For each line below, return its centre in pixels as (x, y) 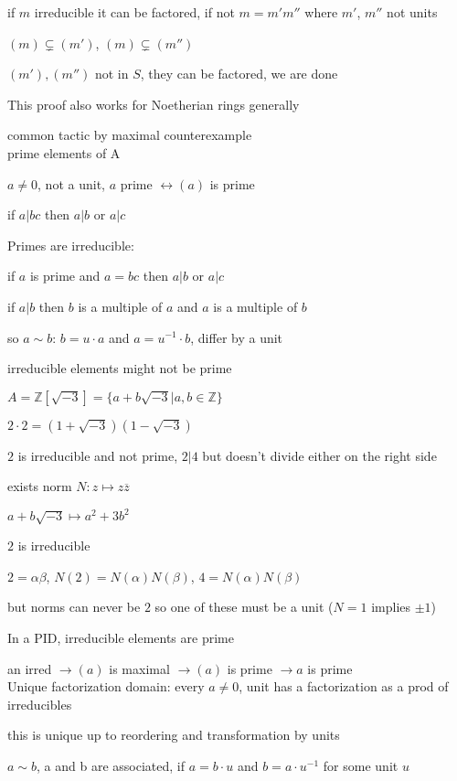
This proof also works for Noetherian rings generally (154, 104)
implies (391, 607)
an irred (30, 668)
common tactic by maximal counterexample (130, 135)
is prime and (65, 276)
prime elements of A (64, 152)
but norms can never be (74, 607)
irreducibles (40, 704)
